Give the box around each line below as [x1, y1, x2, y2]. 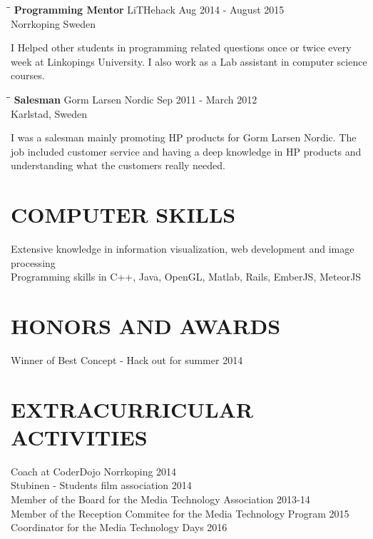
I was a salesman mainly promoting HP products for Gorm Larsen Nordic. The [11, 130, 357, 145]
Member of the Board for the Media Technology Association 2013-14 [11, 492, 310, 507]
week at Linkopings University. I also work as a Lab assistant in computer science [11, 54, 367, 69]
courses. [11, 68, 45, 83]
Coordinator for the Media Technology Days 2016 [11, 520, 228, 535]
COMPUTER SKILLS [11, 200, 236, 229]
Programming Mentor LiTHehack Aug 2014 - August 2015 [14, 2, 285, 16]
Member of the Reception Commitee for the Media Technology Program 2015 [11, 505, 349, 520]
